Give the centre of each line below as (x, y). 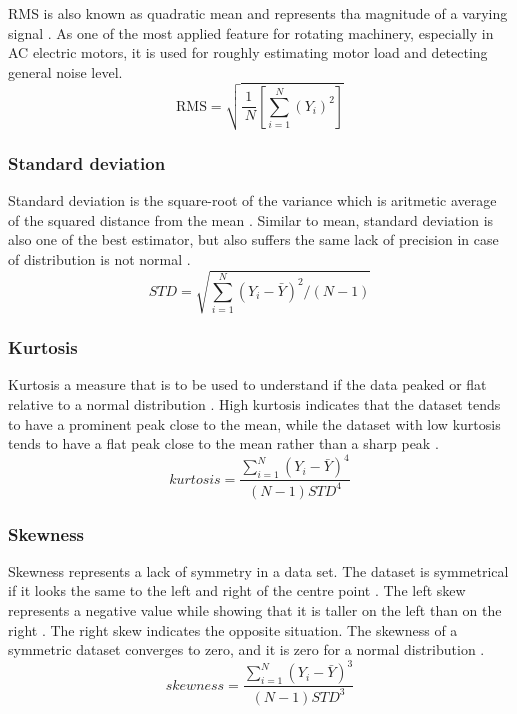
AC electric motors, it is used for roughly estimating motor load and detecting (248, 52)
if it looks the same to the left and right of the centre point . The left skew (237, 590)
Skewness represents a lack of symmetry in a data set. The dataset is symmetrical (258, 570)
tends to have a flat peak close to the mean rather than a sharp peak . (223, 443)
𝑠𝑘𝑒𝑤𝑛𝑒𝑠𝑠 (195, 685)
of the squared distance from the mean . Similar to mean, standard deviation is (251, 219)
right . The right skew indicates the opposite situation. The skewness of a (233, 629)
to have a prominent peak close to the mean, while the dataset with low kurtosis (254, 423)
